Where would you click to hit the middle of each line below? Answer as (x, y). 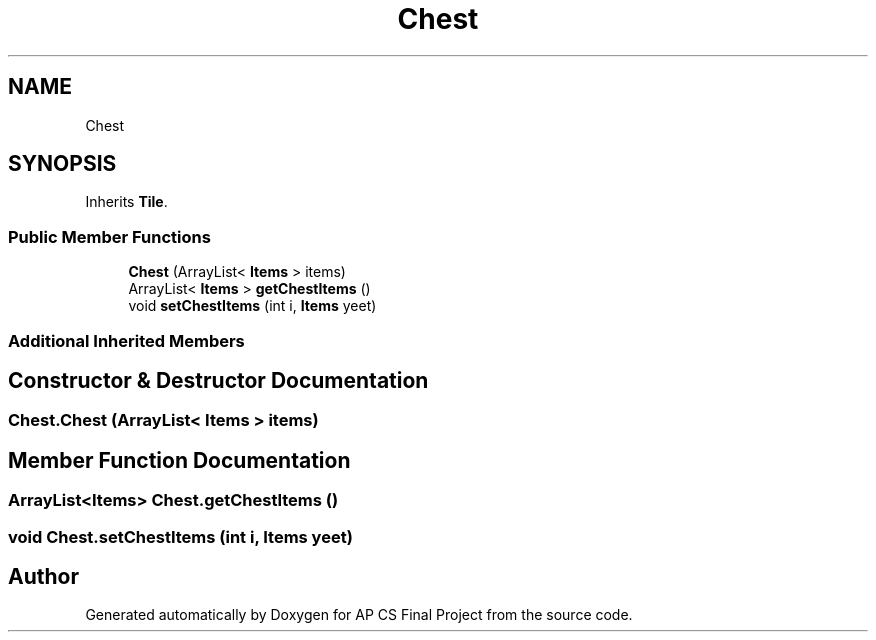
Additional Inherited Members (126, 340)
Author (43, 577)
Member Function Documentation (179, 460)
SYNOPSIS (62, 164)
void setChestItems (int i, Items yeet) (252, 306)
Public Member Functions (109, 236)
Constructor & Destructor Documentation (218, 380)
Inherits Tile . (126, 202)
